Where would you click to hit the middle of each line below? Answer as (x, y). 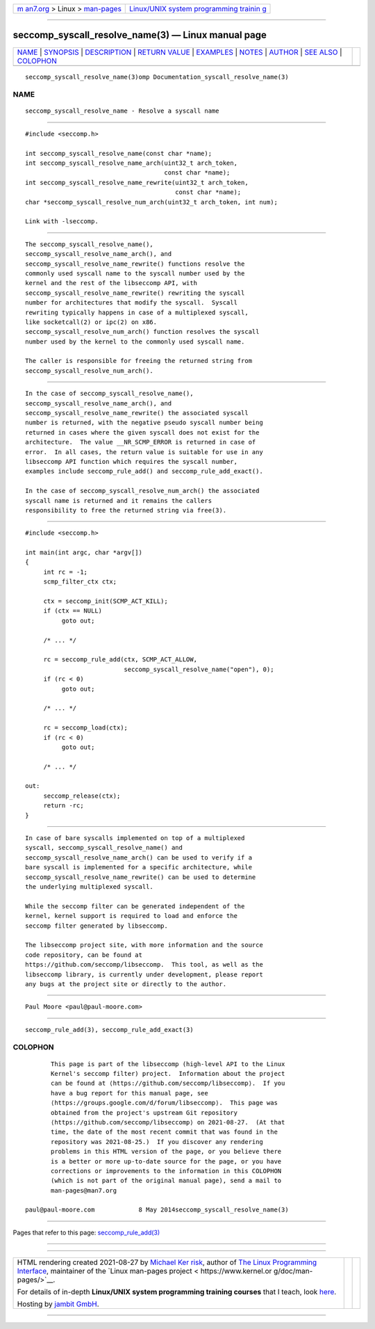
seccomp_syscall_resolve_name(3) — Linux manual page (140, 35)
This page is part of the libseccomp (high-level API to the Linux (168, 1064)
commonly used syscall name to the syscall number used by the (135, 273)
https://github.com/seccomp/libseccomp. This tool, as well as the (144, 965)
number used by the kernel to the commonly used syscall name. (135, 341)
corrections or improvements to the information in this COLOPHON (166, 1171)
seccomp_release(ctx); (82, 796)
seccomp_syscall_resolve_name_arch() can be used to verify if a (139, 857)
